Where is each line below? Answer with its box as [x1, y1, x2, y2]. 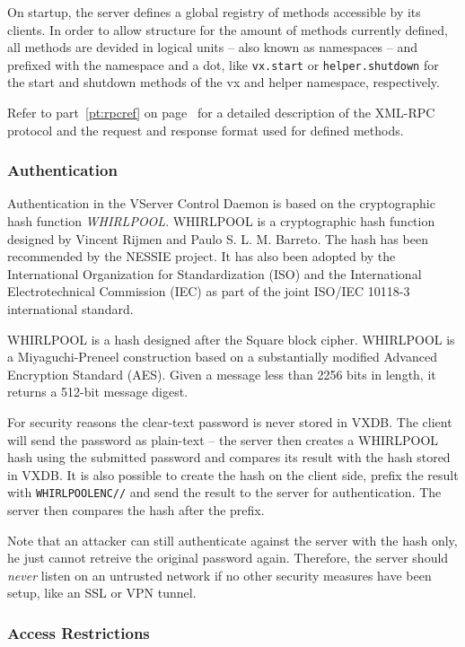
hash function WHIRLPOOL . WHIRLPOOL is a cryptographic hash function [7, 212, 435, 231]
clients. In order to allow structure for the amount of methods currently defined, [7, 20, 448, 39]
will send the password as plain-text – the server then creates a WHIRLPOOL [7, 430, 439, 449]
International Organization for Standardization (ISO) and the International [7, 264, 422, 283]
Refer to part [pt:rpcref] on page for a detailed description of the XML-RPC [7, 103, 435, 122]
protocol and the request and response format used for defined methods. [7, 120, 404, 139]
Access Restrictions [7, 621, 150, 643]
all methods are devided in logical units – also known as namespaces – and [7, 38, 418, 57]
